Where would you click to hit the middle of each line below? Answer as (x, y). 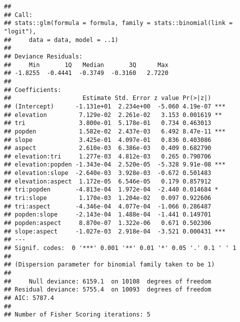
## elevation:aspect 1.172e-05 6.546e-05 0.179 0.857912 (108, 181)
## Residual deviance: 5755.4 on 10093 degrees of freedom (108, 290)
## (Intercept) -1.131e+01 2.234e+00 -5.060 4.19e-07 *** (115, 106)
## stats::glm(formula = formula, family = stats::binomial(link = (119, 23)
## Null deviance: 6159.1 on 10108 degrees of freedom (108, 281)
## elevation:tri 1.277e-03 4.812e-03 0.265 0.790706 (108, 156)
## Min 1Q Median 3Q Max (86, 65)
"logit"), (20, 31)
